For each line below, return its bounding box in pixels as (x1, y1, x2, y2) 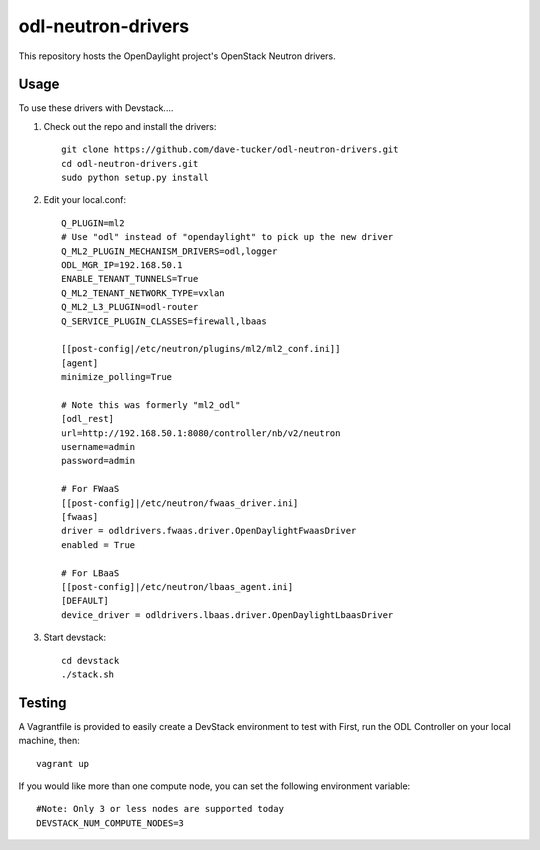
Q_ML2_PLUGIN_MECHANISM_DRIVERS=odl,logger (61, 245, 278, 257)
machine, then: (18, 735, 80, 747)
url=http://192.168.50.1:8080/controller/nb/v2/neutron (61, 427, 341, 439)
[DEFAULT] (61, 595, 109, 607)
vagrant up (36, 758, 90, 769)
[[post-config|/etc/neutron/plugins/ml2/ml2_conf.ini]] (61, 343, 341, 355)
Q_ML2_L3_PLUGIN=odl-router (61, 301, 199, 313)
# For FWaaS (61, 483, 120, 495)
